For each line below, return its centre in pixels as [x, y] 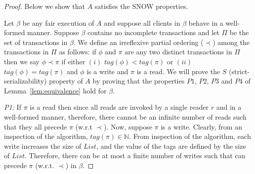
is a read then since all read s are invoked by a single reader [119, 107]
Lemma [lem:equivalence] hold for [55, 90]
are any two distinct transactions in [178, 52]
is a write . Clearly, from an [201, 126]
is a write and [107, 71]
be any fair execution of [58, 22]
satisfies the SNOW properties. [141, 6]
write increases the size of [43, 146]
